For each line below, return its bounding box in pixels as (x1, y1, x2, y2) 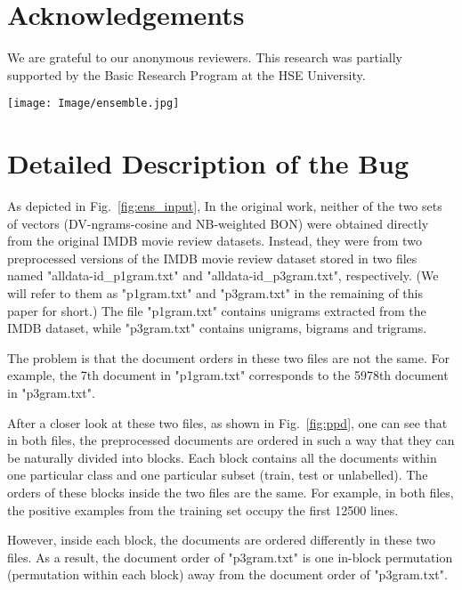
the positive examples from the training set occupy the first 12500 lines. (7, 500, 399, 519)
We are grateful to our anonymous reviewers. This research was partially (7, 48, 403, 67)
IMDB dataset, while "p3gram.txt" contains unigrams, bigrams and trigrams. (7, 319, 427, 337)
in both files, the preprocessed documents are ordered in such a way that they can (7, 431, 455, 449)
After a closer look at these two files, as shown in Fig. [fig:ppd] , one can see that (7, 413, 448, 432)
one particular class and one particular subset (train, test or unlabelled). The (7, 465, 428, 484)
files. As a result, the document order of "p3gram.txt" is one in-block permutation (7, 547, 453, 566)
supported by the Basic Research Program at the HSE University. (7, 65, 366, 84)
